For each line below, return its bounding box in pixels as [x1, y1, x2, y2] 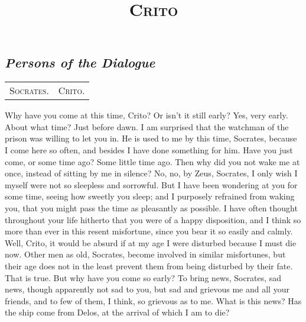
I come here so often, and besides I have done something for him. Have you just [5, 143, 293, 156]
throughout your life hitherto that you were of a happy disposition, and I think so [5, 213, 301, 226]
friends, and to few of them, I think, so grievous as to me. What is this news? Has [5, 294, 302, 307]
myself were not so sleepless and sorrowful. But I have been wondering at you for [5, 178, 298, 191]
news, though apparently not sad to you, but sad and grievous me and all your [5, 283, 289, 295]
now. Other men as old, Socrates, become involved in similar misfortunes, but [5, 248, 286, 260]
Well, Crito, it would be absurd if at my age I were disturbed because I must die [5, 236, 297, 249]
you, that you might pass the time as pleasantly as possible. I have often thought [5, 201, 298, 214]
